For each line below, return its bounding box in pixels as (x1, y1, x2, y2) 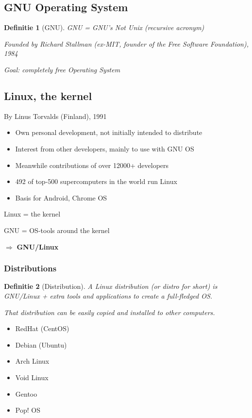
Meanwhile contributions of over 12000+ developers (15, 160, 169, 170)
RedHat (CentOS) (15, 323, 69, 334)
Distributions (4, 262, 57, 274)
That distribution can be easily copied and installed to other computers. (4, 307, 215, 317)
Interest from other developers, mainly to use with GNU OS (15, 143, 194, 153)
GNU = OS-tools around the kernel (4, 225, 110, 235)
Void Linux (15, 372, 49, 382)
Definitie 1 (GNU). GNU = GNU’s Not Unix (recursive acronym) (4, 22, 204, 33)
